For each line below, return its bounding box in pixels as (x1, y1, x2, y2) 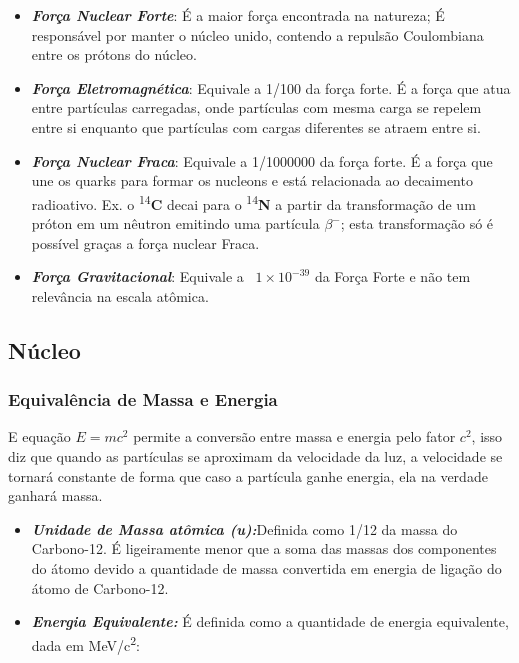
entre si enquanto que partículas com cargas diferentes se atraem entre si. (31, 116, 481, 137)
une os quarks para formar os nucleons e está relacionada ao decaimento (31, 170, 473, 191)
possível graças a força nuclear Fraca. (31, 232, 260, 253)
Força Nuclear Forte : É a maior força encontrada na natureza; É (31, 5, 445, 25)
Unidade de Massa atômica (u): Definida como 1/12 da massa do (31, 518, 458, 539)
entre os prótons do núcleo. (31, 44, 197, 65)
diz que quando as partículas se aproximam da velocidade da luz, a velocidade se (8, 445, 503, 466)
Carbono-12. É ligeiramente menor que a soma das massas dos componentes (31, 538, 497, 559)
